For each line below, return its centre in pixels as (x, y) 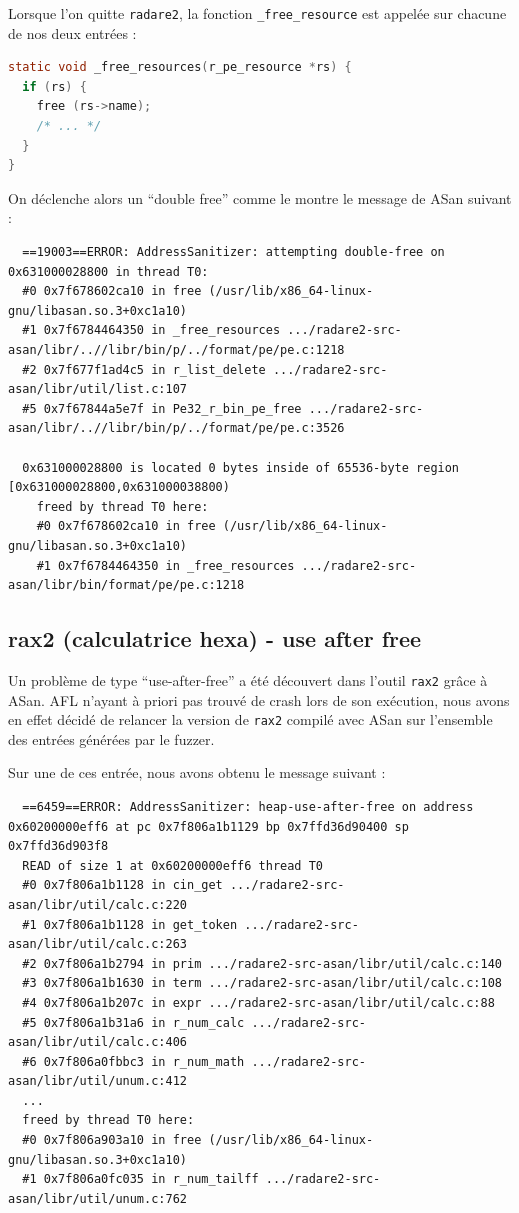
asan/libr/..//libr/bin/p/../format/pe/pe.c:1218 (176, 349)
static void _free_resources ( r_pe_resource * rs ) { (180, 67)
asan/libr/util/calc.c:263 (97, 944)
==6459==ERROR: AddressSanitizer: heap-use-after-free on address (248, 806)
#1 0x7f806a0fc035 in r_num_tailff (140, 1179)
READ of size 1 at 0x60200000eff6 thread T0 (172, 865)
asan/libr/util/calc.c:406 (97, 1042)
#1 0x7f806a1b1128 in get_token (130, 924)
